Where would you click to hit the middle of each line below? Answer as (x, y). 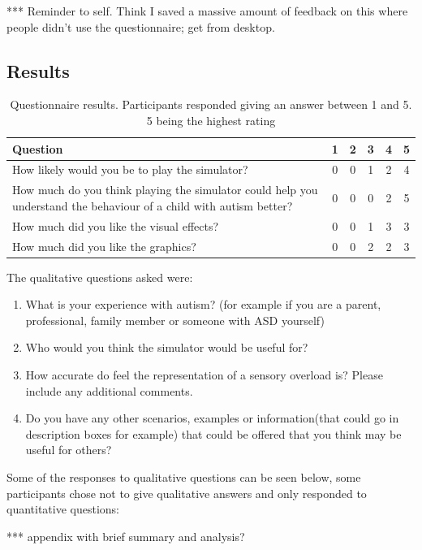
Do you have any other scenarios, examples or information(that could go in (212, 418)
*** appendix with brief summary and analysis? (126, 536)
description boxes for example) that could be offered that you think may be (213, 433)
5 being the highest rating (211, 120)
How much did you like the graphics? (104, 246)
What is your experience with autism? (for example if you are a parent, (203, 304)
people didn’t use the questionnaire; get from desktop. (141, 26)
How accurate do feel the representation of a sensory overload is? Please (204, 375)
